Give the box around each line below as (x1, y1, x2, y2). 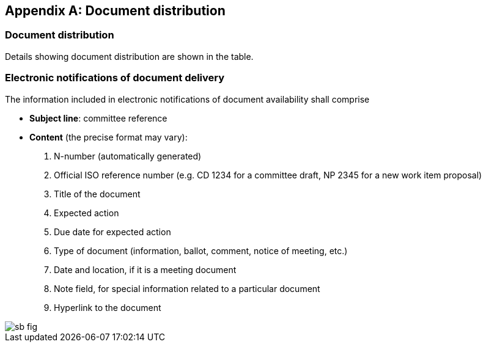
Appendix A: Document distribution (5, 3, 226, 18)
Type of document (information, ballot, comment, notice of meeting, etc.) (54, 245, 348, 256)
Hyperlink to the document (54, 302, 161, 313)
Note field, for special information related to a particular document (54, 283, 320, 294)
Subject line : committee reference (29, 112, 168, 123)
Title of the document (54, 188, 141, 199)
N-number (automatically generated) (54, 150, 202, 161)
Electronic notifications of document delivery (5, 71, 225, 84)
